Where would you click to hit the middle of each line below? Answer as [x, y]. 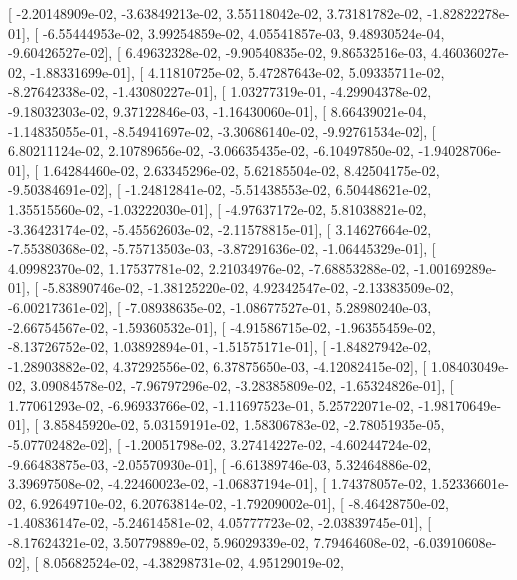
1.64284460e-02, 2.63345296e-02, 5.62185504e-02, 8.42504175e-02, [241, 169]
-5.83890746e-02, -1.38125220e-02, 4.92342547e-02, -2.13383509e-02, [248, 287]
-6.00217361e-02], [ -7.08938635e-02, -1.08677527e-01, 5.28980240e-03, [220, 306]
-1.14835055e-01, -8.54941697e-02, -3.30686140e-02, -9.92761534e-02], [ [222, 130]
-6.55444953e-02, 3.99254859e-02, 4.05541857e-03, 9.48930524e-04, [243, 32]
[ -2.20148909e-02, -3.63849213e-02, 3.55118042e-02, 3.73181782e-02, [215, 13]
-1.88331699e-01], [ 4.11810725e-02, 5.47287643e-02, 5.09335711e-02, [237, 71]
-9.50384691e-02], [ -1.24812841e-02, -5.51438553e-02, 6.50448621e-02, [220, 189]
